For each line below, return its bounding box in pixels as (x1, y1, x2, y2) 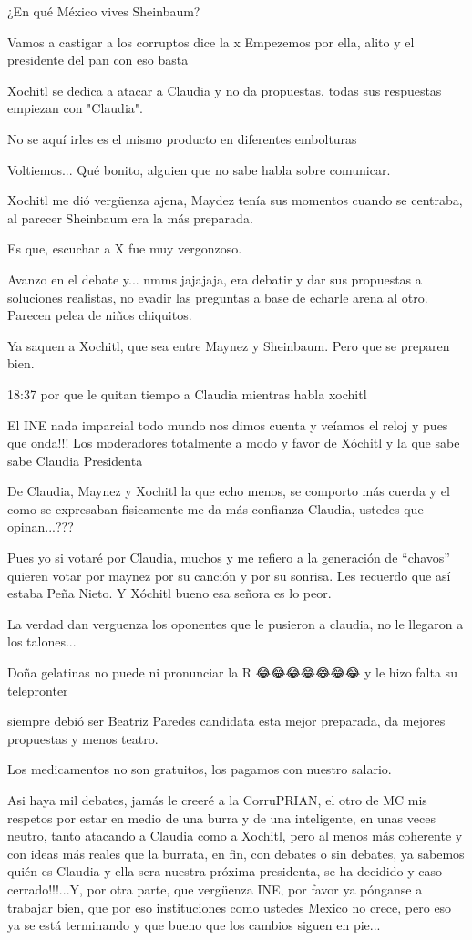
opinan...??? (7, 517, 74, 536)
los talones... (7, 632, 77, 651)
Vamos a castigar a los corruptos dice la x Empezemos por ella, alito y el (7, 32, 415, 51)
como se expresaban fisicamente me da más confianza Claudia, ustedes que (7, 499, 424, 518)
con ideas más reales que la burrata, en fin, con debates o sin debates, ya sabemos (7, 843, 465, 863)
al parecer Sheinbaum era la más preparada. (7, 208, 253, 227)
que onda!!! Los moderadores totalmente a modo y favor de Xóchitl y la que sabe (7, 433, 460, 452)
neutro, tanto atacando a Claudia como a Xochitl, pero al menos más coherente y (7, 826, 463, 845)
